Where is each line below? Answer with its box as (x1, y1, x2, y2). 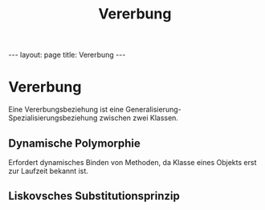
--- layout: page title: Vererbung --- (8, 50, 126, 60)
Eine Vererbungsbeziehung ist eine (8, 105, 124, 115)
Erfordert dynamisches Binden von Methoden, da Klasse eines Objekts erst (8, 157, 257, 167)
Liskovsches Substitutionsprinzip (8, 189, 181, 203)
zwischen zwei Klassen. (99, 113, 179, 123)
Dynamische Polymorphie (8, 136, 141, 150)
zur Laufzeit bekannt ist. (8, 166, 88, 176)
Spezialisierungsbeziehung (8, 113, 98, 123)
